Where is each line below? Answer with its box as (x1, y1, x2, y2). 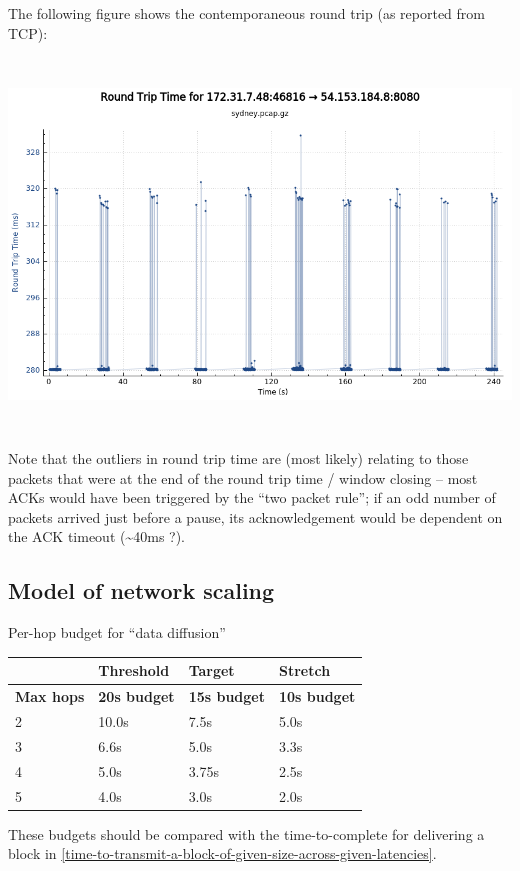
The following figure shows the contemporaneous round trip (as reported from (8, 3, 485, 23)
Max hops (15, 686, 85, 707)
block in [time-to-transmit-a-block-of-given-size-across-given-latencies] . (8, 843, 437, 864)
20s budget (98, 686, 175, 707)
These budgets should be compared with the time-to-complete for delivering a (8, 823, 485, 844)
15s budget (188, 686, 265, 707)
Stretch (278, 660, 331, 681)
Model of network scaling (8, 575, 275, 606)
